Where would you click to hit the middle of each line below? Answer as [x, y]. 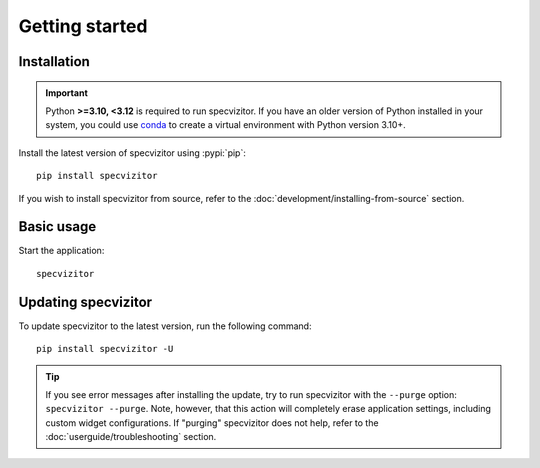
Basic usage [57, 226]
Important [67, 92]
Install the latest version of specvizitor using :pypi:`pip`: [132, 152]
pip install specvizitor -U [105, 349]
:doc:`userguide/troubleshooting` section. [131, 437]
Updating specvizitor [85, 301]
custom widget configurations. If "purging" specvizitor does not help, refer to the [212, 422]
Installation [54, 61]
